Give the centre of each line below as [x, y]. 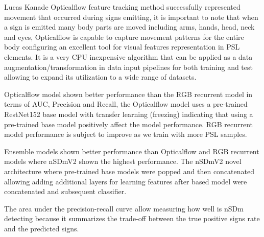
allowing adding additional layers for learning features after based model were [126, 181]
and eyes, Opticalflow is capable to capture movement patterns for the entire [124, 37]
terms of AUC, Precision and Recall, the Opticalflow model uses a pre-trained [126, 104]
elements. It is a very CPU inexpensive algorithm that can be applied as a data [128, 56]
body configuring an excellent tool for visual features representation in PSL [122, 47]
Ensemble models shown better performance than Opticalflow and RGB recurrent [132, 151]
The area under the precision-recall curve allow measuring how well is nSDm [124, 208]
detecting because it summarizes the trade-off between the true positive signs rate [132, 218]
